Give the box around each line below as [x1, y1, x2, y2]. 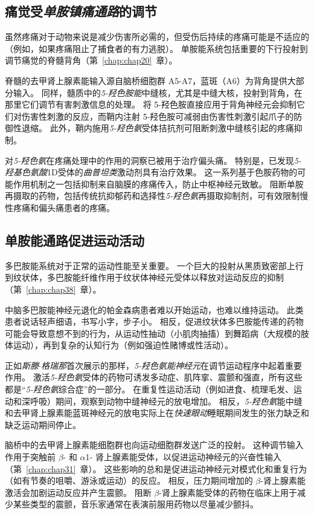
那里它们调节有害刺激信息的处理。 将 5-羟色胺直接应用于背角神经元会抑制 [5, 98, 296, 111]
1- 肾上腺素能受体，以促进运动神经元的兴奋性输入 [85, 451, 281, 463]
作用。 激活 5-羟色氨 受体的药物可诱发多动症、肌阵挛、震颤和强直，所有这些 [5, 371, 303, 383]
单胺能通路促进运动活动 [5, 230, 144, 249]
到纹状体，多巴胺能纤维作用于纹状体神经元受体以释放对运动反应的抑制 [5, 271, 284, 284]
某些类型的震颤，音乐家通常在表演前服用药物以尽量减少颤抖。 [13, 498, 258, 510]
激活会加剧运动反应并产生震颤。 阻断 [5, 486, 152, 498]
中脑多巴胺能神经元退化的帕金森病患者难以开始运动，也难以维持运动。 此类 [5, 303, 304, 316]
